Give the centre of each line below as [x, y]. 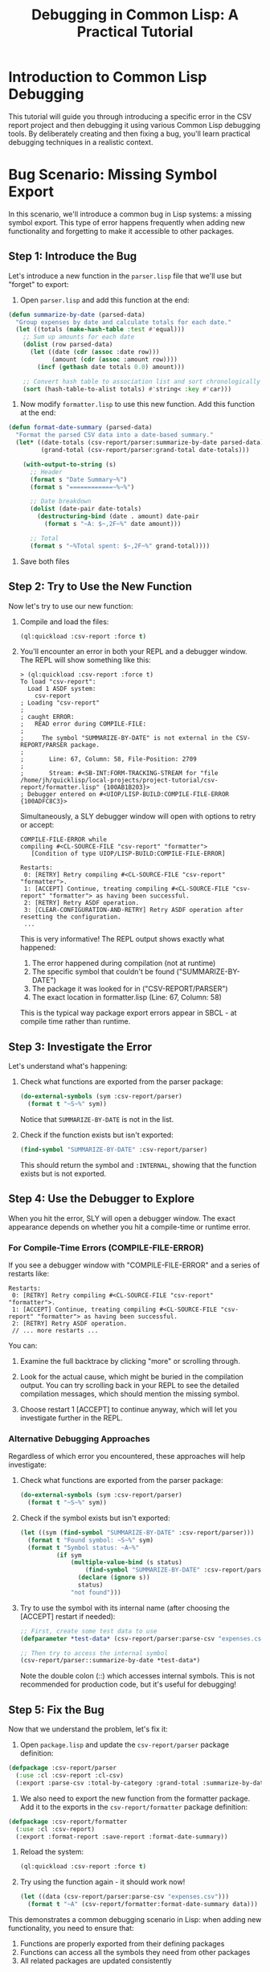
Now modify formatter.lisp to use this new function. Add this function [137, 405]
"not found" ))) [96, 1592]
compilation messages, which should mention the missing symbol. [129, 1394]
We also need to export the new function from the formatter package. [135, 1798]
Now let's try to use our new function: [71, 606]
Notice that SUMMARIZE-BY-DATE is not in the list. [97, 1119]
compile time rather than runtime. [75, 1021]
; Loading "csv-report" [60, 703]
